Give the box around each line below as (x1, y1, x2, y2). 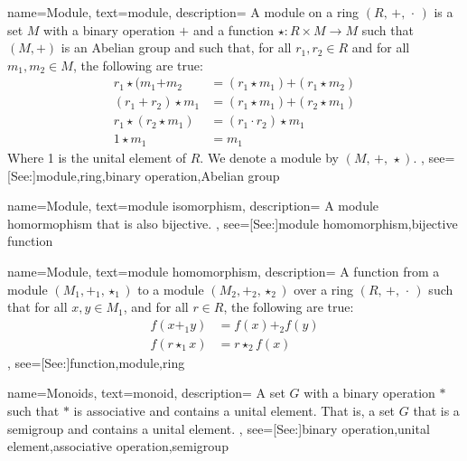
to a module (137, 279, 204, 298)
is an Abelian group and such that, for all (61, 38, 292, 57)
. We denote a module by (200, 147, 339, 166)
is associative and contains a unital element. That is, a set (73, 400, 396, 419)
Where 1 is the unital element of (7, 147, 187, 166)
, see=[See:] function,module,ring (7, 353, 185, 372)
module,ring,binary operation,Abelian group (35, 165, 280, 184)
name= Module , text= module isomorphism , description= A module (7, 196, 379, 215)
